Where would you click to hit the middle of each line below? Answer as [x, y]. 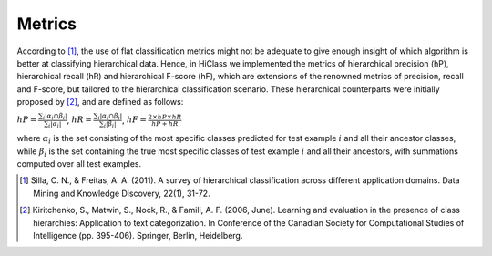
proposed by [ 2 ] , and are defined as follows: [100, 102]
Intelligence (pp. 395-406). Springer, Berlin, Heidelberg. [138, 236]
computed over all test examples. [79, 164]
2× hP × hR [165, 117]
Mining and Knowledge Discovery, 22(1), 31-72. [122, 193]
